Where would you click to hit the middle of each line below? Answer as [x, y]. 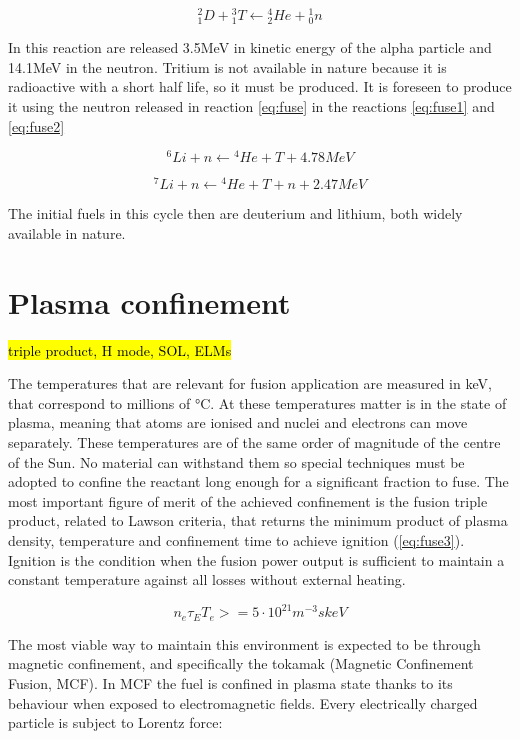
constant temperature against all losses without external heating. [207, 579]
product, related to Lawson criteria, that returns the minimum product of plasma [258, 520]
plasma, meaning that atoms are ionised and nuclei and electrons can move [238, 422]
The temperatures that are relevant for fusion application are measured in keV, [250, 383]
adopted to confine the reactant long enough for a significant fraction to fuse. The [258, 481]
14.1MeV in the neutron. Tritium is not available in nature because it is [227, 66]
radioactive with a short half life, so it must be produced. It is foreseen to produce [260, 86]
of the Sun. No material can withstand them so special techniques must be [236, 461]
